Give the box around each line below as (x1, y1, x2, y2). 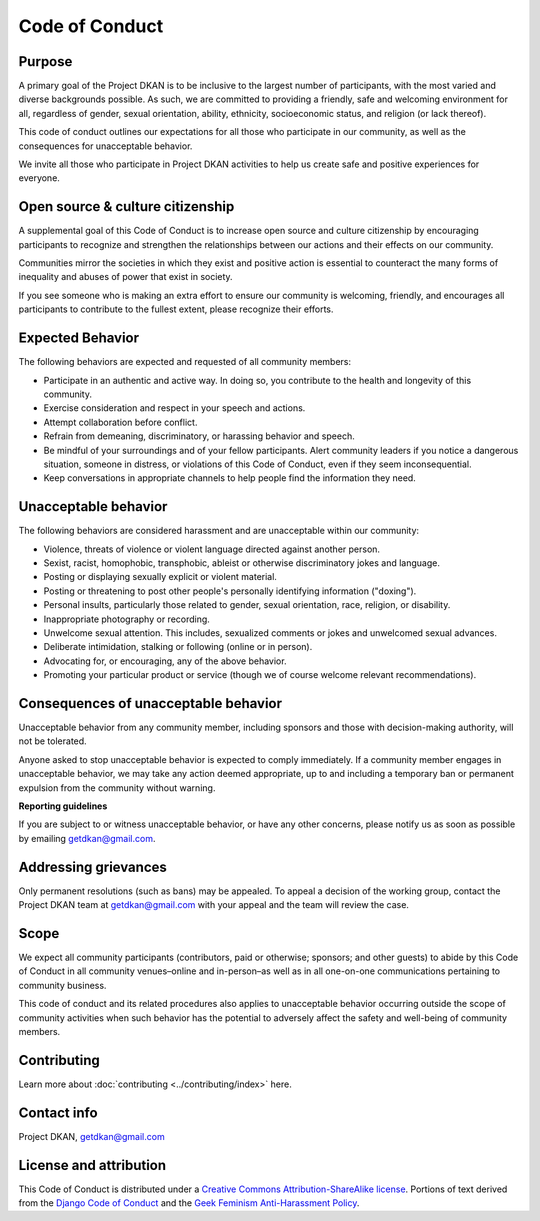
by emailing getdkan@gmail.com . (18, 832, 156, 844)
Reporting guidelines (18, 800, 108, 812)
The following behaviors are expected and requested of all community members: (18, 356, 352, 368)
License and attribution (18, 1156, 167, 1174)
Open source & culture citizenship (18, 198, 235, 215)
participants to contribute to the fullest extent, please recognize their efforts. (18, 303, 334, 315)
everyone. (18, 172, 60, 184)
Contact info (18, 1104, 99, 1121)
